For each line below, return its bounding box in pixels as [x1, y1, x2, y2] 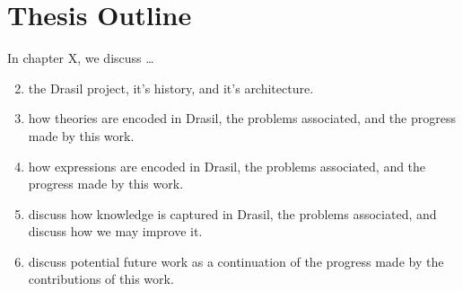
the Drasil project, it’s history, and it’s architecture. [28, 78, 314, 97]
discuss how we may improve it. [28, 222, 203, 241]
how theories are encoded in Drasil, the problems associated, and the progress [28, 109, 456, 128]
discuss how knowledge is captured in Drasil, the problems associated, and [28, 204, 437, 223]
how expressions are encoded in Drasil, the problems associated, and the [28, 156, 426, 175]
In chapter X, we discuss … [7, 48, 154, 67]
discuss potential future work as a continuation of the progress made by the [28, 251, 444, 270]
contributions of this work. [28, 269, 174, 288]
